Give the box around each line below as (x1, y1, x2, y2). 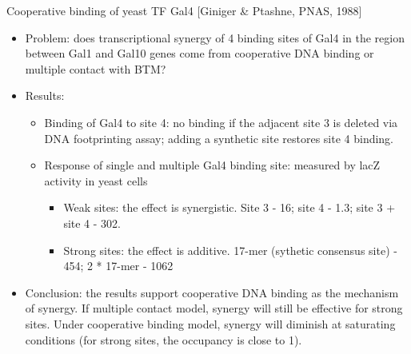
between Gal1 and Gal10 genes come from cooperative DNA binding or (25, 45, 374, 62)
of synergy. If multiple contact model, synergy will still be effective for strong (25, 300, 403, 316)
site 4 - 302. (63, 214, 122, 231)
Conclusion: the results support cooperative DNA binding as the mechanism (25, 284, 399, 300)
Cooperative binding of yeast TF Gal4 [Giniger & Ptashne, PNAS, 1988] (6, 2, 362, 18)
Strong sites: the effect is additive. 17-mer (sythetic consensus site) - (63, 241, 397, 258)
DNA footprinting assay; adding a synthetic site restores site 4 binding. (44, 129, 394, 146)
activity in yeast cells (44, 172, 148, 189)
